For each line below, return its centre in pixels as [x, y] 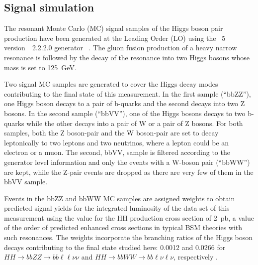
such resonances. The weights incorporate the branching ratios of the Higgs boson [129, 237]
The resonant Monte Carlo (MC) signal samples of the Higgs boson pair [114, 28]
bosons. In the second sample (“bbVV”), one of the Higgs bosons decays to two [125, 113]
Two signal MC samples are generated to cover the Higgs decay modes [111, 84]
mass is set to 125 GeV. [40, 67]
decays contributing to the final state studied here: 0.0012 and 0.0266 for [115, 247]
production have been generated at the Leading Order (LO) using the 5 [115, 38]
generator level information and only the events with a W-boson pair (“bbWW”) [127, 162]
